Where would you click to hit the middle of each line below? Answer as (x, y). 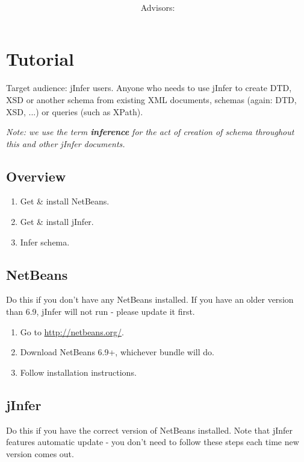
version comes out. (40, 453)
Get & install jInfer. (57, 222)
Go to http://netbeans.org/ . (72, 331)
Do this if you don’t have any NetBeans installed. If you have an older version (150, 299)
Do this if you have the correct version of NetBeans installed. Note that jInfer (150, 430)
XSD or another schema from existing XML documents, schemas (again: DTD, (151, 99)
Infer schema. (45, 242)
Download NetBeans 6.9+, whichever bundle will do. (117, 352)
